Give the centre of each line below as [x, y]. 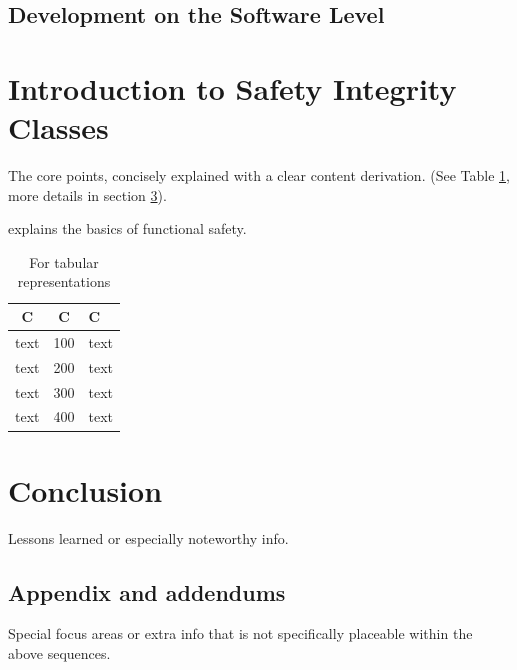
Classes [58, 127]
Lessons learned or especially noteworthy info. [148, 537]
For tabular [64, 261]
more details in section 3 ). [87, 194]
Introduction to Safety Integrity [232, 87]
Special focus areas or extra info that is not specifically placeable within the [240, 633]
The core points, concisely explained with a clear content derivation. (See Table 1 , [259, 175]
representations [64, 281]
